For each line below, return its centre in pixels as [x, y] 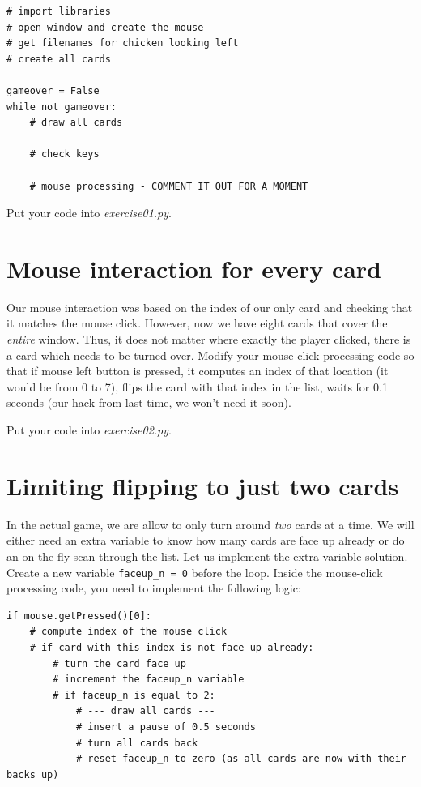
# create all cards [59, 59]
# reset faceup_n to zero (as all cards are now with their [241, 759]
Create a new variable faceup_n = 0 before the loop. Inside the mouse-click [195, 572]
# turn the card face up [119, 663]
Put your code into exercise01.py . [89, 213]
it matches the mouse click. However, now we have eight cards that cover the [197, 323]
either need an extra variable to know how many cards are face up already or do [206, 540]
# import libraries [59, 11]
